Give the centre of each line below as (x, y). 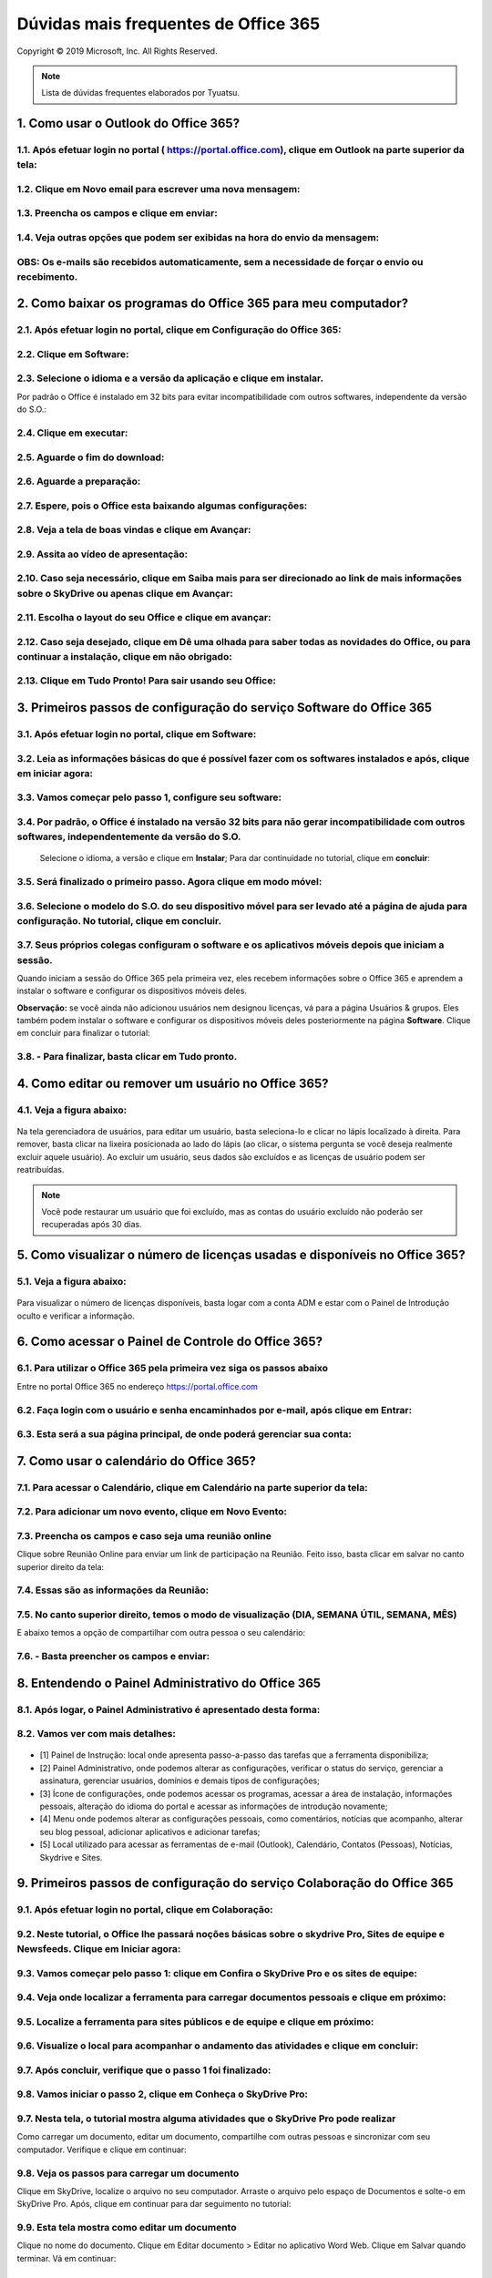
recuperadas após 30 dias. (92, 1225)
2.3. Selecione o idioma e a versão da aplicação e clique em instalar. (170, 378)
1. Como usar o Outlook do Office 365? (128, 123)
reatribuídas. (41, 1170)
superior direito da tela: (61, 1566)
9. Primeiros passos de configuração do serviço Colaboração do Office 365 (236, 1883)
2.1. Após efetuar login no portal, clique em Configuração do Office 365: (179, 330)
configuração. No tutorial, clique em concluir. (119, 920)
